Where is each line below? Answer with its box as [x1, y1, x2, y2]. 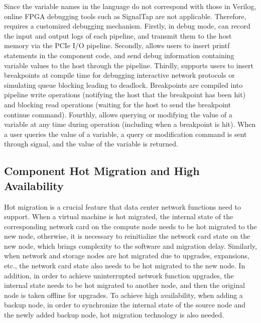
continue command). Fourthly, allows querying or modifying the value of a [4, 109, 232, 119]
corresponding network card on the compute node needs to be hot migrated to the [4, 221, 257, 231]
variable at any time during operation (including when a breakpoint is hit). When [4, 119, 256, 129]
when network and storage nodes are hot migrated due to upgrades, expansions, [4, 250, 249, 261]
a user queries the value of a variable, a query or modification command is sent [4, 128, 247, 139]
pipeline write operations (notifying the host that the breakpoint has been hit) [4, 89, 246, 100]
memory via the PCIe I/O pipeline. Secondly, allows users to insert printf [4, 40, 230, 51]
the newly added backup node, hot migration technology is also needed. [4, 309, 224, 320]
